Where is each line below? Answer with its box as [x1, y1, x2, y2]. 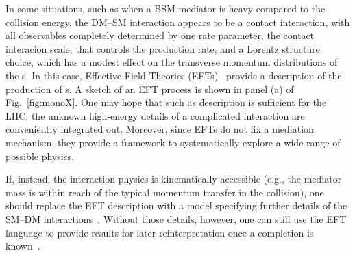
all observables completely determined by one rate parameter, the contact [5, 28, 315, 42]
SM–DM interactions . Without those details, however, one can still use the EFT [5, 211, 347, 226]
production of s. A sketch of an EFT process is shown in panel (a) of [5, 81, 294, 96]
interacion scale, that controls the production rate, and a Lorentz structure [5, 41, 320, 55]
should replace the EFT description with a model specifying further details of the [5, 198, 347, 213]
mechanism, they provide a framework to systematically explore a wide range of [5, 135, 341, 149]
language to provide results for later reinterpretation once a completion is [5, 225, 314, 239]
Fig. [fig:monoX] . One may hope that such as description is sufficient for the [5, 95, 327, 109]
